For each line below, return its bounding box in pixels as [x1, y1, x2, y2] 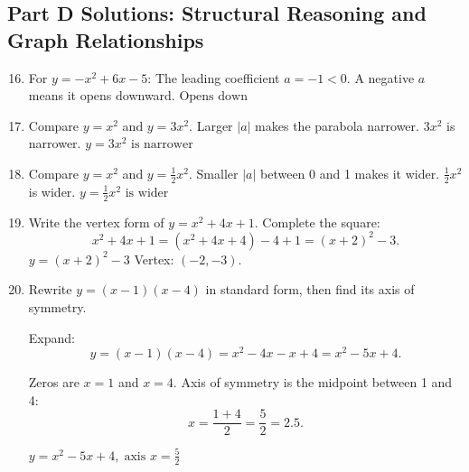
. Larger [189, 116, 233, 134]
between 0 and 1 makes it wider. [260, 163, 440, 182]
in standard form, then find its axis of [205, 280, 415, 299]
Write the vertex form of [28, 212, 164, 231]
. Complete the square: [254, 212, 380, 231]
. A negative [346, 68, 415, 87]
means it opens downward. [28, 86, 175, 105]
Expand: [28, 328, 75, 347]
